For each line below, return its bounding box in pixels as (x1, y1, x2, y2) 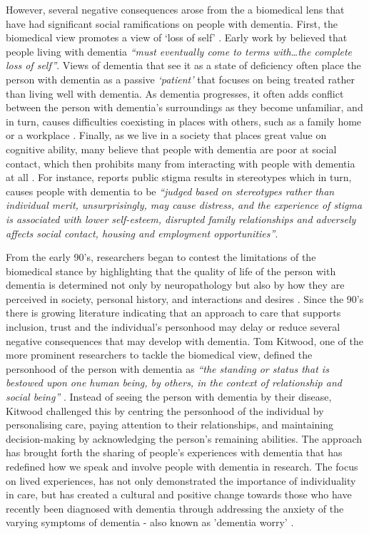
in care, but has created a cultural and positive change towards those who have (6, 487, 352, 502)
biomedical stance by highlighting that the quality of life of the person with (6, 263, 336, 278)
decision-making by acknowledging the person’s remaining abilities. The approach (6, 431, 362, 446)
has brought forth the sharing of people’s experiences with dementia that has (6, 445, 343, 460)
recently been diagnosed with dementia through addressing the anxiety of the (6, 500, 344, 515)
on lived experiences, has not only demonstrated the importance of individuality (6, 473, 356, 488)
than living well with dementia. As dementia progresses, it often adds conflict (6, 86, 344, 101)
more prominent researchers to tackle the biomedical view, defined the (6, 347, 313, 362)
